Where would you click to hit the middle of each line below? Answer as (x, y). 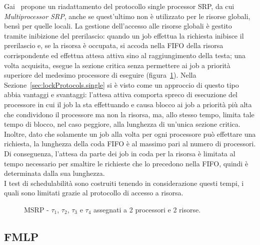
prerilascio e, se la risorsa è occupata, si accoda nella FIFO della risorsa (114, 45)
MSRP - (36, 209)
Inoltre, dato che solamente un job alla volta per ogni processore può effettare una (130, 134)
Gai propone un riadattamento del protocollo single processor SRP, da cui (119, 6)
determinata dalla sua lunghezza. (54, 173)
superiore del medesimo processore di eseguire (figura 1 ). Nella (100, 75)
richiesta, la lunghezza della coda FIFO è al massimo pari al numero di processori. (130, 144)
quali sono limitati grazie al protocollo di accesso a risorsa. (94, 193)
